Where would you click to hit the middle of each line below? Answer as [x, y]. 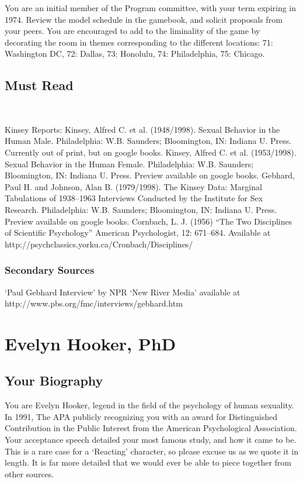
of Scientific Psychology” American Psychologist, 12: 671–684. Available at [138, 233]
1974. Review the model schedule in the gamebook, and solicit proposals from [144, 19]
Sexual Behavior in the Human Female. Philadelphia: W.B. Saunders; [129, 163]
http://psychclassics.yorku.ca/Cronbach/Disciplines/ [99, 244]
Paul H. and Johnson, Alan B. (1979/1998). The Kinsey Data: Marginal [133, 186]
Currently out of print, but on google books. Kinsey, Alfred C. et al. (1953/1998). [151, 152]
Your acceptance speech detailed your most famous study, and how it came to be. [151, 440]
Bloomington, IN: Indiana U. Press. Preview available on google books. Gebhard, [150, 175]
